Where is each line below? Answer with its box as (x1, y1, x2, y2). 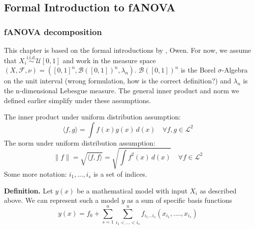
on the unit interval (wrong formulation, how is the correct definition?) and (4, 76, 231, 86)
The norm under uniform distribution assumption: (4, 137, 156, 148)
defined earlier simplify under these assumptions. (4, 95, 151, 105)
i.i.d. (27, 55, 36, 61)
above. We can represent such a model (4, 195, 119, 205)
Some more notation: (4, 168, 67, 179)
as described (199, 185, 237, 195)
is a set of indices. (93, 168, 147, 179)
